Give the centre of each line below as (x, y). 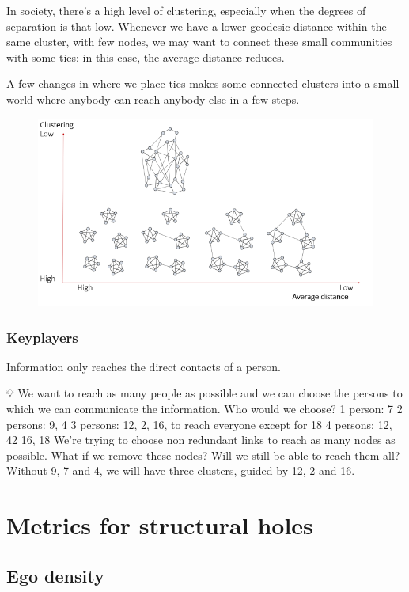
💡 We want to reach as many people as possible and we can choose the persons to (204, 393)
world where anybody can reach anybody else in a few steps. (153, 99)
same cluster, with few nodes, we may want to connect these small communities (199, 42)
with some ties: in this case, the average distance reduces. (146, 57)
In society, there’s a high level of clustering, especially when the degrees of (186, 10)
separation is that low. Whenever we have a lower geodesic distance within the (197, 26)
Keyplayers (42, 337)
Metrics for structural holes (160, 525)
